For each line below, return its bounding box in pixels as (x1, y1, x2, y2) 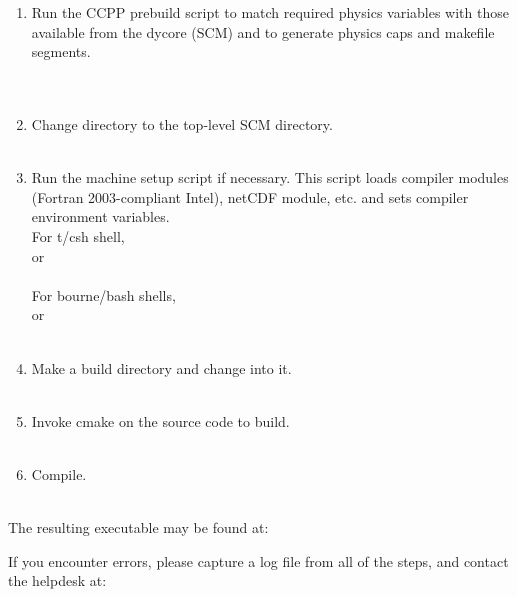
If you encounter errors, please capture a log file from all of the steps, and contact (8, 550, 509, 571)
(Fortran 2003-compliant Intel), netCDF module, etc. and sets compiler (31, 186, 469, 207)
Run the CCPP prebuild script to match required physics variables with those (31, 2, 509, 22)
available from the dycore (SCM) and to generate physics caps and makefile (31, 21, 495, 42)
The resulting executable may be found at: (8, 517, 269, 538)
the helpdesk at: (8, 570, 107, 591)
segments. (31, 41, 91, 62)
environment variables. (31, 206, 170, 227)
